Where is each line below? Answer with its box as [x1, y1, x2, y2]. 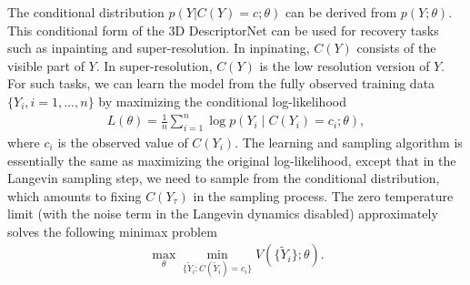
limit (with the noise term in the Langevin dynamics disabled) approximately [7, 204, 438, 223]
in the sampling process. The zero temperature [193, 186, 454, 205]
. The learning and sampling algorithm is [235, 132, 463, 151]
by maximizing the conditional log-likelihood [98, 91, 346, 110]
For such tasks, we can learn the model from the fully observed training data [7, 74, 435, 93]
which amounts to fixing [7, 186, 142, 205]
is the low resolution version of [259, 56, 430, 75]
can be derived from [285, 3, 397, 21]
